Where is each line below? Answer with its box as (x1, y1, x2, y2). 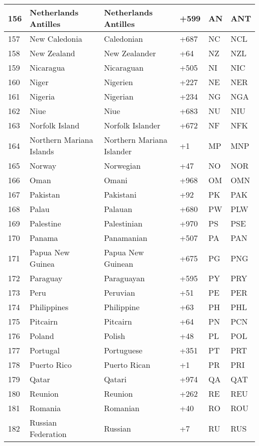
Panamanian (104, 232, 147, 243)
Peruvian (104, 287, 135, 298)
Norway (29, 160, 56, 171)
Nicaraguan (104, 62, 144, 73)
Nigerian (104, 91, 133, 102)
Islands (29, 145, 54, 157)
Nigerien (104, 76, 133, 88)
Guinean (104, 258, 133, 269)
